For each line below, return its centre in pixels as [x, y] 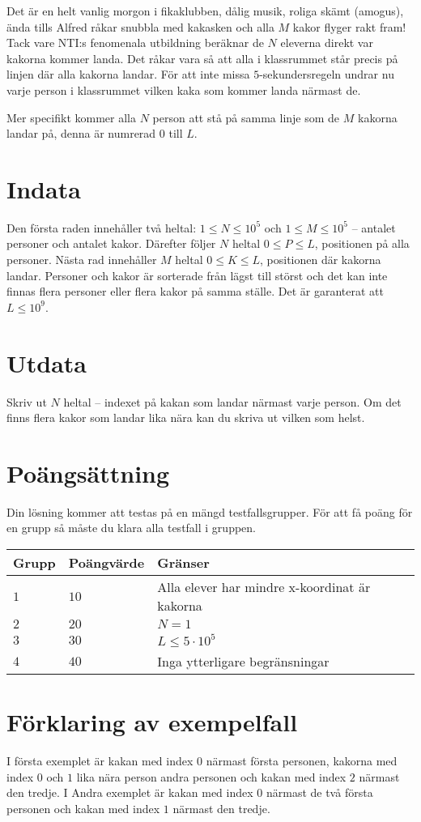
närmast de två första [319, 792]
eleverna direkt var [327, 43]
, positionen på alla [362, 243]
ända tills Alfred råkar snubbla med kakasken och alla [140, 26]
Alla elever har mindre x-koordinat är [264, 587]
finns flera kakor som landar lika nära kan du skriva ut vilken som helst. [186, 417]
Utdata [47, 362]
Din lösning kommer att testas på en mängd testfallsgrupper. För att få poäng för [210, 511]
